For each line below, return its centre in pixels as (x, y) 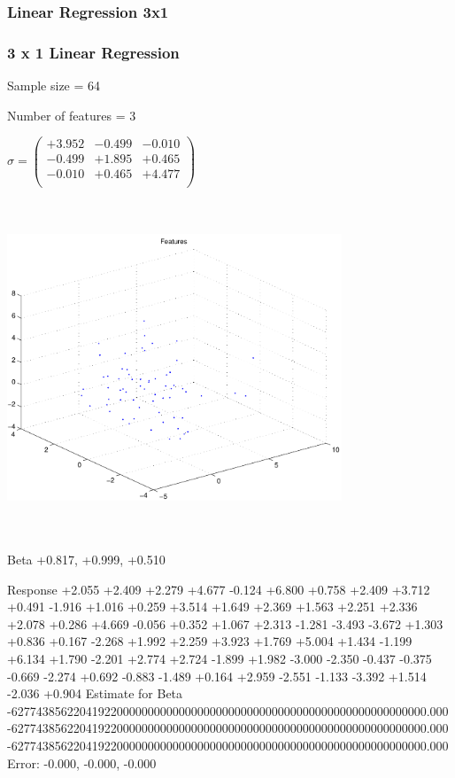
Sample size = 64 (54, 86)
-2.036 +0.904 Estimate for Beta (95, 693)
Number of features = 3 (72, 115)
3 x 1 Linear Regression (93, 52)
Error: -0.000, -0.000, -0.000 (82, 762)
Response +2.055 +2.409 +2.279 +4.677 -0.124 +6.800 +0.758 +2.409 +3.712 (219, 589)
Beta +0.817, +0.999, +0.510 (86, 559)
